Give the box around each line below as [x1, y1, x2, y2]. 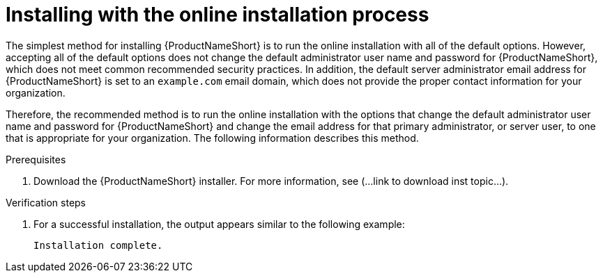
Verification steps [6, 196, 86, 208]
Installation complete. [33, 239, 163, 251]
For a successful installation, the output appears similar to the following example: [33, 218, 405, 230]
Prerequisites [6, 153, 66, 165]
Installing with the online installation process [6, 3, 429, 26]
